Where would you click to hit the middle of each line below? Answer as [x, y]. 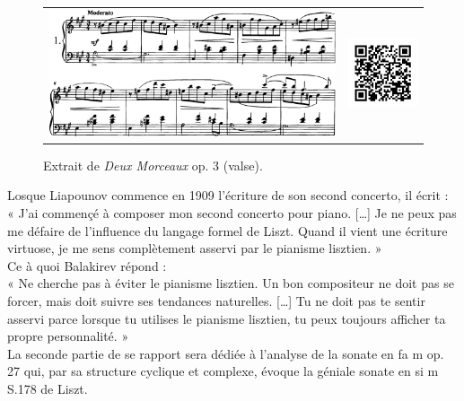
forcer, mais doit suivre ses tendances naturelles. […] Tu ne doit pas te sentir [216, 300]
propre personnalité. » [68, 336]
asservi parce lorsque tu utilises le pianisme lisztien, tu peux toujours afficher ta [227, 318]
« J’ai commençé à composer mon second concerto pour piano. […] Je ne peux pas [232, 212]
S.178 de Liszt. [48, 388]
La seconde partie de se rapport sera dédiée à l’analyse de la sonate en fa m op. [226, 353]
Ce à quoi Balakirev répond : [87, 265]
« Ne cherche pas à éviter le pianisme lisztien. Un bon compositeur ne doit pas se [231, 283]
